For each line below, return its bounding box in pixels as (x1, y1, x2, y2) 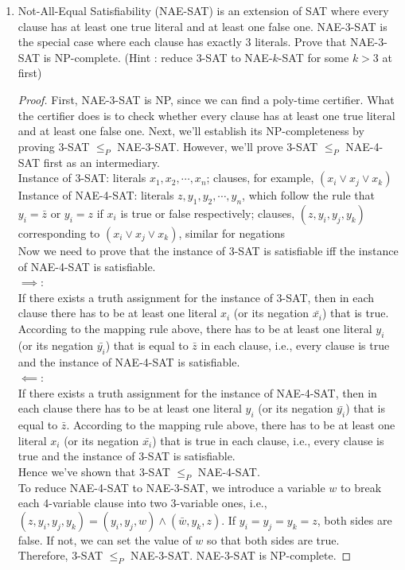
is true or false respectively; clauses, (120, 204, 295, 221)
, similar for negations (178, 224, 286, 241)
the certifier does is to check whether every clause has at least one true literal (18, 107, 395, 123)
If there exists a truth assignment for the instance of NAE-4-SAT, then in (18, 384, 377, 401)
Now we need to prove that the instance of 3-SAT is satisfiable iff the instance (18, 242, 399, 258)
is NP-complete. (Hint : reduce (43, 48, 193, 65)
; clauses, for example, (206, 169, 314, 186)
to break (341, 479, 382, 495)
